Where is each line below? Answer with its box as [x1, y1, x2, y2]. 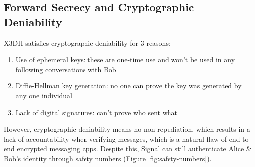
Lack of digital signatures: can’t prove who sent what [15, 107, 178, 117]
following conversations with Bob [15, 64, 116, 74]
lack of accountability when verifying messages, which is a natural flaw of [4, 133, 227, 144]
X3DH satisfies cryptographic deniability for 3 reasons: [4, 37, 170, 48]
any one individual [15, 90, 73, 100]
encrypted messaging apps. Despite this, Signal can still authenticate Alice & [17, 143, 252, 154]
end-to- [229, 133, 251, 144]
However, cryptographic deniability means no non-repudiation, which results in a [4, 124, 250, 134]
